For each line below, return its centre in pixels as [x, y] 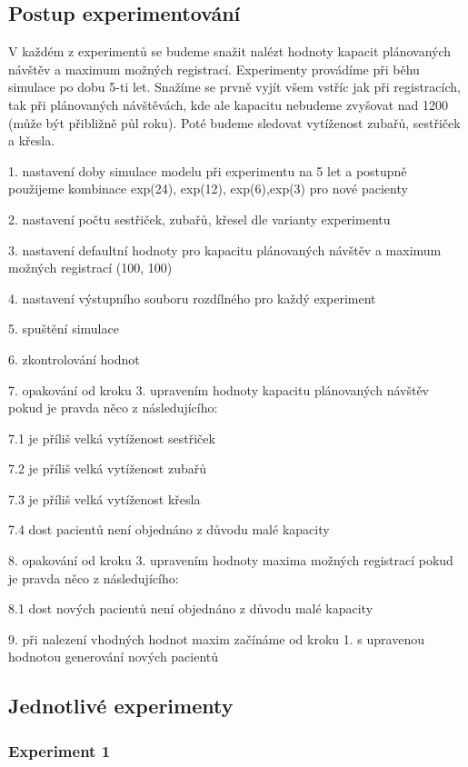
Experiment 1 [60, 750]
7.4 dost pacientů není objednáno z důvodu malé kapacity [169, 529]
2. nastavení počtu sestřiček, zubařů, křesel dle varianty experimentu [199, 219]
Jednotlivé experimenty [121, 706]
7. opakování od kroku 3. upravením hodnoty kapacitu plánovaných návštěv [219, 389]
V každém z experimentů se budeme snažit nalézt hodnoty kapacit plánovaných [230, 51]
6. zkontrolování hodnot [74, 359]
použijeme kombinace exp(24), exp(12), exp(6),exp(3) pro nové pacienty [208, 189]
